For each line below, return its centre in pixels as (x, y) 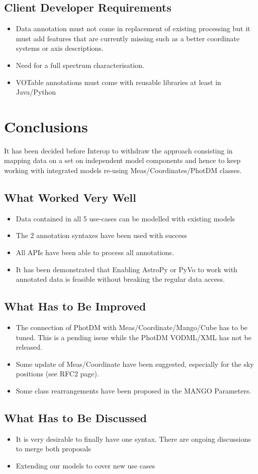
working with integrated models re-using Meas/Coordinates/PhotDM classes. (123, 170)
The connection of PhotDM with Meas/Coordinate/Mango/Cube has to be (132, 327)
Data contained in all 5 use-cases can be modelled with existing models (125, 218)
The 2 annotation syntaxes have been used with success (101, 235)
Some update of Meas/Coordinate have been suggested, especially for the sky (135, 364)
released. (29, 347)
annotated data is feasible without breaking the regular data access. (120, 279)
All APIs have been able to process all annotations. (95, 252)
